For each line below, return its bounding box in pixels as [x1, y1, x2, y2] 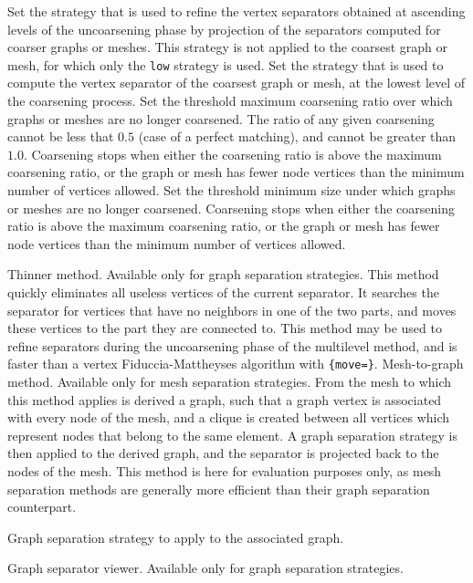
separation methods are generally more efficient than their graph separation [7, 479, 430, 498]
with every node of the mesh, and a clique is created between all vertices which [7, 408, 450, 427]
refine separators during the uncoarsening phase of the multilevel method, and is [7, 336, 457, 355]
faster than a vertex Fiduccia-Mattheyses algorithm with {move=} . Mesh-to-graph [7, 354, 464, 373]
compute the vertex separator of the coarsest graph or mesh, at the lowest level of [7, 73, 466, 92]
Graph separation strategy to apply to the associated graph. [7, 527, 344, 547]
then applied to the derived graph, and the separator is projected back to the [7, 443, 439, 463]
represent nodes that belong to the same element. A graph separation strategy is [7, 425, 457, 444]
